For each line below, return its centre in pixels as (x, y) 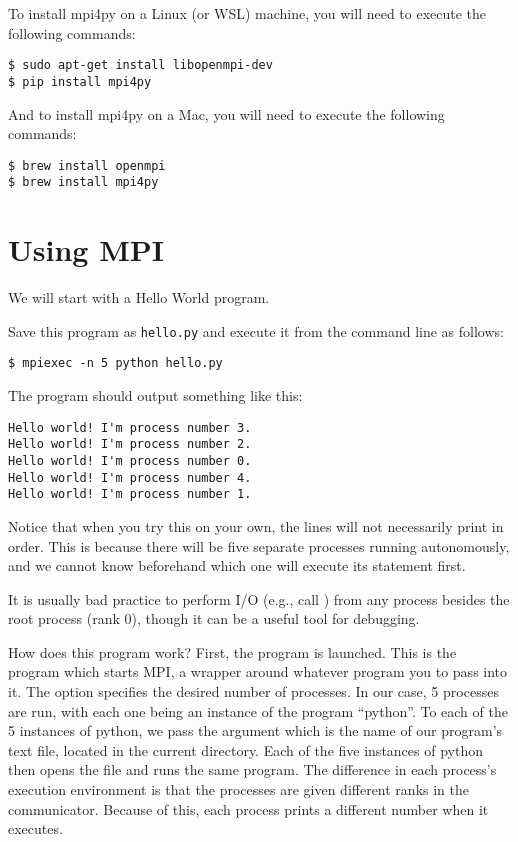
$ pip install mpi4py (80, 81)
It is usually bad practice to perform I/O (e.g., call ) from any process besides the (259, 598)
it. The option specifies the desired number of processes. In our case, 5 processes (253, 691)
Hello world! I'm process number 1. (130, 494)
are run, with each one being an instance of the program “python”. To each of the (258, 710)
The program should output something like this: (155, 395)
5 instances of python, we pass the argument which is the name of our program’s (255, 730)
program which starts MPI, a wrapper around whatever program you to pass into (258, 671)
